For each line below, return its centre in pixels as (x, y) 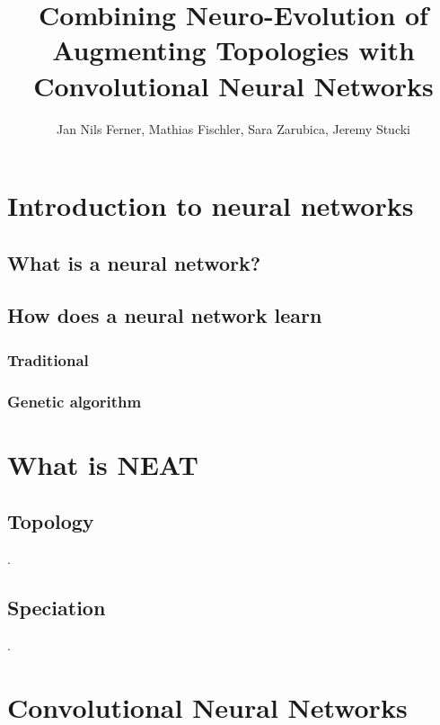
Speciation (57, 608)
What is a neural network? (134, 262)
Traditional (48, 359)
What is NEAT (103, 464)
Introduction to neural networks (211, 206)
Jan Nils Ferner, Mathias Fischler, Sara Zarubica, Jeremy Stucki (233, 128)
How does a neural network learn (165, 315)
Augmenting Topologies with (233, 50)
